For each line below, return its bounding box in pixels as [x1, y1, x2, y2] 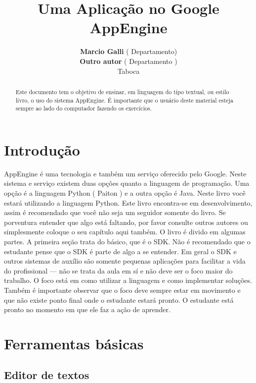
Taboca [117, 65, 140, 76]
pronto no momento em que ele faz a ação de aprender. [4, 304, 171, 315]
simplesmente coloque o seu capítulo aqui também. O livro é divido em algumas [4, 226, 246, 237]
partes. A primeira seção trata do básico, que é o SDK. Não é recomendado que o [4, 236, 251, 246]
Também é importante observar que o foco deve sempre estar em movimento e [4, 284, 241, 295]
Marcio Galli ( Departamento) [80, 46, 177, 56]
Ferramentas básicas [4, 333, 144, 353]
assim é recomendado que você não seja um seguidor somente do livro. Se [4, 207, 226, 218]
